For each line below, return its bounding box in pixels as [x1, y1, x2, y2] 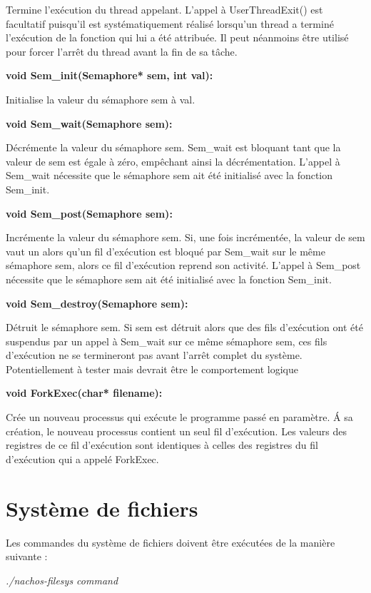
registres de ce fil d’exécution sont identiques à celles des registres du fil [6, 437, 318, 452]
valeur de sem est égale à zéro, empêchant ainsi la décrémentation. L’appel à [6, 153, 340, 168]
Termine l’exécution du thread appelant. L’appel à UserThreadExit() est [6, 2, 323, 16]
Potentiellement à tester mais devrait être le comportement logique [6, 361, 298, 376]
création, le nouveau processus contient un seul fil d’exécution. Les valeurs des [6, 423, 347, 438]
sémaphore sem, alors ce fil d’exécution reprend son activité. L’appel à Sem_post [6, 258, 361, 273]
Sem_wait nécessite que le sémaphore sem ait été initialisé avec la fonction [6, 168, 333, 183]
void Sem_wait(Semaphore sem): [6, 116, 173, 131]
